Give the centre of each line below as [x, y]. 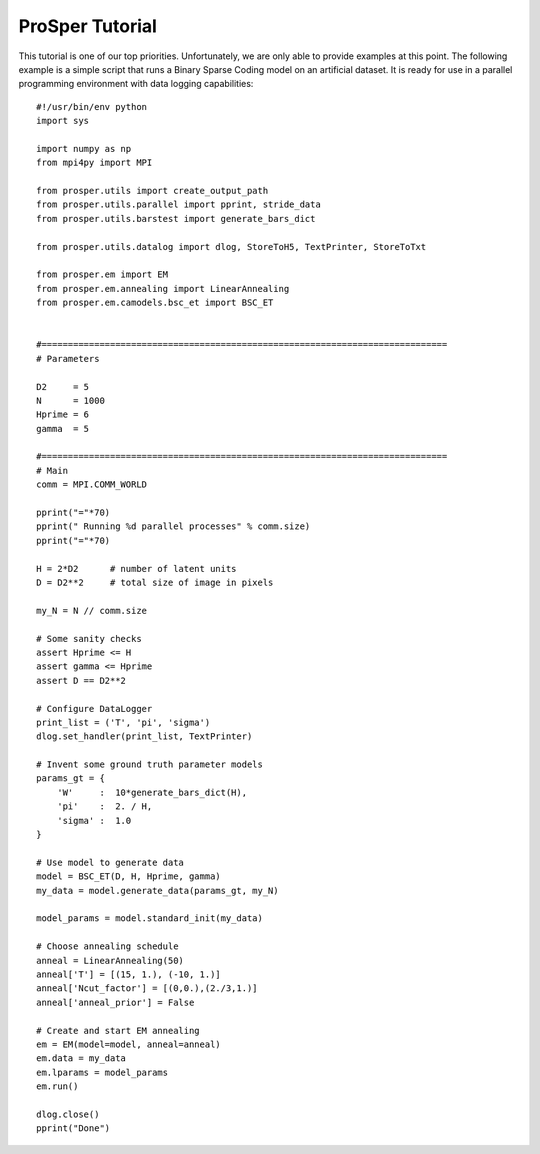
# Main [52, 470]
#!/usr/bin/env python [92, 106]
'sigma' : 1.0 [94, 820]
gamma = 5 [63, 428]
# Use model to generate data [110, 862]
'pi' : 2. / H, [104, 806]
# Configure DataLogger [94, 708]
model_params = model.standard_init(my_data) [150, 918]
